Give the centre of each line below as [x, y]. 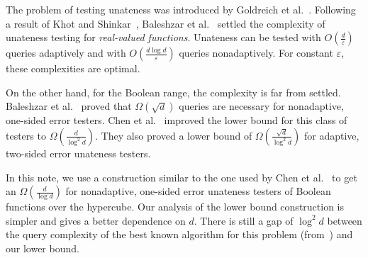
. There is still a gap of [244, 220]
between [345, 220]
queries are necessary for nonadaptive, [261, 106]
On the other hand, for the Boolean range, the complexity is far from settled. [173, 92]
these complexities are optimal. [73, 68]
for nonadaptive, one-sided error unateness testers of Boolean [198, 191]
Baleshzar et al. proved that [69, 106]
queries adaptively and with [66, 53]
